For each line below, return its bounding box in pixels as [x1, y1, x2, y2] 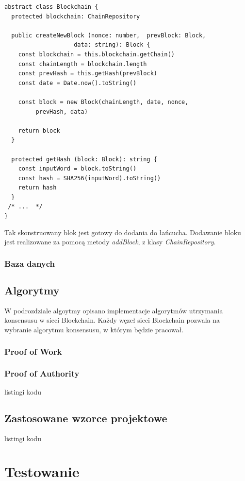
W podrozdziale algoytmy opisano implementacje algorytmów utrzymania [4, 305, 223, 315]
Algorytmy [4, 283, 60, 298]
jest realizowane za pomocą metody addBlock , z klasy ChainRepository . [4, 237, 216, 247]
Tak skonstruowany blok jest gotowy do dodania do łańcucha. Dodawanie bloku [4, 227, 241, 237]
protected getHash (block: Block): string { [11, 155, 157, 163]
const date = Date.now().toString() [18, 79, 137, 86]
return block [18, 127, 60, 134]
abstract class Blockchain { [4, 3, 98, 10]
